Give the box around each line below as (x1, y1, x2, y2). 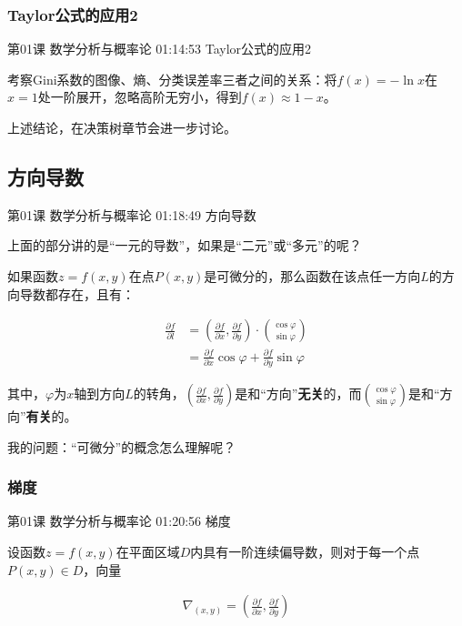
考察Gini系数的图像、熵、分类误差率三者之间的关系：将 (7, 69, 337, 88)
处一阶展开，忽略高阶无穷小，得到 (37, 87, 242, 106)
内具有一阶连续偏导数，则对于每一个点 (190, 542, 420, 561)
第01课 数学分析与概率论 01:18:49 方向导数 (7, 205, 256, 224)
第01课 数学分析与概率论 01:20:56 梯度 (7, 511, 231, 530)
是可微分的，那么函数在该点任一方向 (204, 266, 421, 285)
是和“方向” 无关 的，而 (235, 384, 362, 403)
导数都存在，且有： (19, 284, 135, 303)
